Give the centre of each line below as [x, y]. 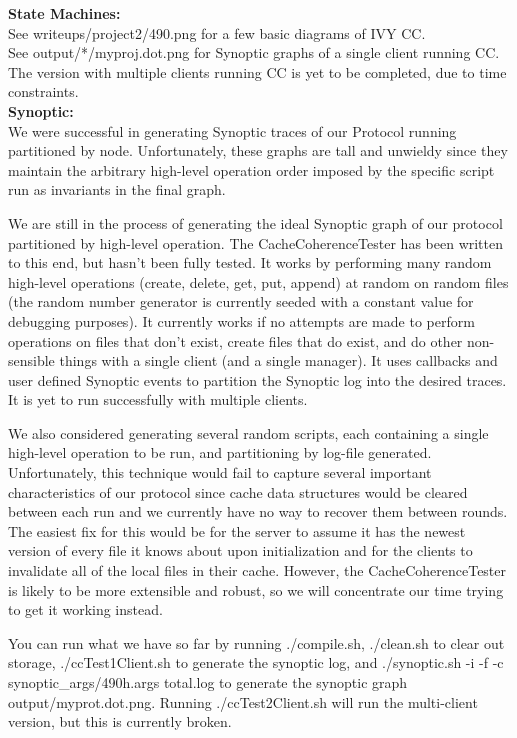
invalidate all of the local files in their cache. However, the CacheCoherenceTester [257, 570]
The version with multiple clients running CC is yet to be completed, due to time [257, 71]
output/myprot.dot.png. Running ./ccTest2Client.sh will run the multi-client [243, 701]
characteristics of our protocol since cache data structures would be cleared [238, 491]
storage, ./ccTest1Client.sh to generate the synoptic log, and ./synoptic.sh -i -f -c [256, 662]
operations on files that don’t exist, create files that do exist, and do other [235, 340]
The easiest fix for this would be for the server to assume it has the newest [237, 530]
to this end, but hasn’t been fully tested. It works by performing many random [250, 262]
